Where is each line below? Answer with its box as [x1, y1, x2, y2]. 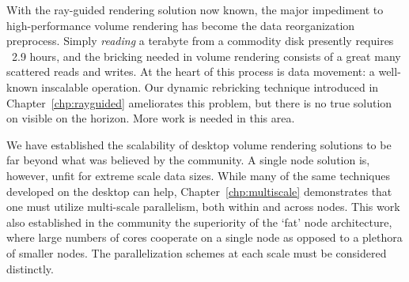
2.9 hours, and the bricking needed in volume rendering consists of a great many [11, 47, 401, 64]
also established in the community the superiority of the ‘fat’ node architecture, [6, 213, 392, 230]
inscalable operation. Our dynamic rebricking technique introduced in [41, 78, 379, 95]
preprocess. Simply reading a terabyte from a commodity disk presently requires [6, 32, 394, 49]
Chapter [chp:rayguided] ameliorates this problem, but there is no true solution [6, 94, 392, 111]
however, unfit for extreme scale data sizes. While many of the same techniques [6, 167, 390, 183]
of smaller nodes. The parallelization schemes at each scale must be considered [6, 244, 387, 261]
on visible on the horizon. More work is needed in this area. [6, 110, 295, 126]
